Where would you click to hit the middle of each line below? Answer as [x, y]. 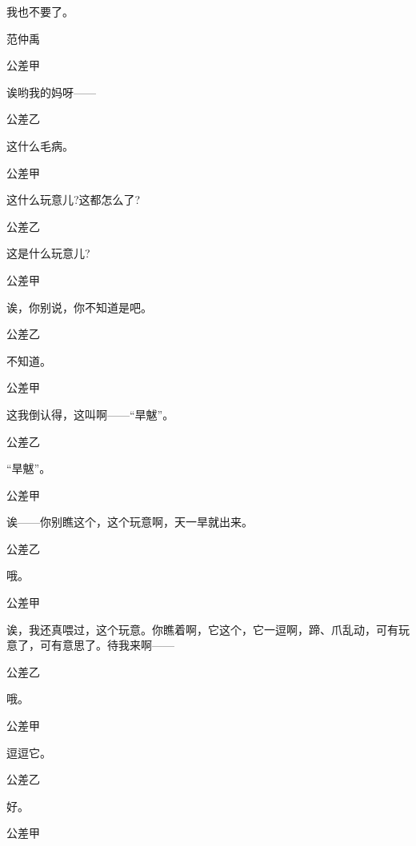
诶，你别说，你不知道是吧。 [79, 307]
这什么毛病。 [40, 145]
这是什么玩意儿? [48, 253]
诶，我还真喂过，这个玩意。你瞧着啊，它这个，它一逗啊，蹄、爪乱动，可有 [202, 629]
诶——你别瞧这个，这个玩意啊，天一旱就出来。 [130, 522]
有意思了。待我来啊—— [112, 645]
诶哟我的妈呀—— [51, 92]
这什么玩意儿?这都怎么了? [74, 200]
